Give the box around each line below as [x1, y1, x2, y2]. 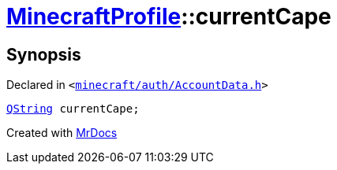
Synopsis [6, 44, 81, 65]
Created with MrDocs [6, 126, 118, 140]
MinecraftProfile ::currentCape [6, 3, 331, 30]
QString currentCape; [6, 102, 140, 116]
